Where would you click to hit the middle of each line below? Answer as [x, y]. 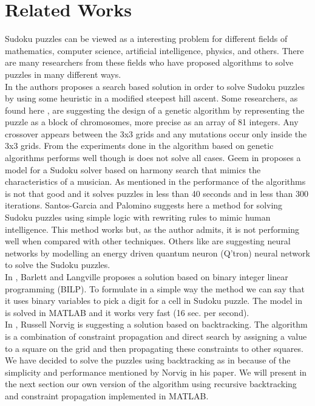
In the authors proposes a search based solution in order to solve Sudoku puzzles [155, 86]
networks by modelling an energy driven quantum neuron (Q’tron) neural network [157, 253]
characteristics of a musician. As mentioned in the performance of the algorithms [155, 181]
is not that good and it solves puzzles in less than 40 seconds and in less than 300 [157, 193]
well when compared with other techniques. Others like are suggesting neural [148, 241]
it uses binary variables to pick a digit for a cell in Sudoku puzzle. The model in [154, 301]
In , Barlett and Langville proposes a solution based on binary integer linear [147, 277]
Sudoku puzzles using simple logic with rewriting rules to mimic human [138, 217]
